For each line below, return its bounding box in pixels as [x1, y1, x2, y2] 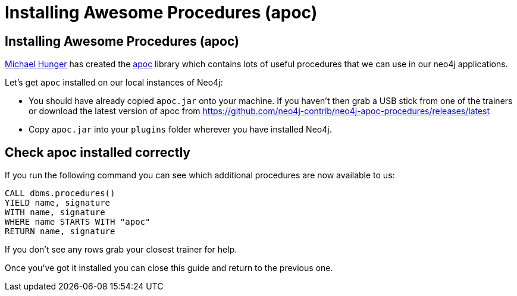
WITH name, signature [5, 207, 105, 218]
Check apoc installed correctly [5, 144, 191, 160]
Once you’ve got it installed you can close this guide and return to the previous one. [5, 263, 333, 273]
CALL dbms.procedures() [5, 188, 115, 199]
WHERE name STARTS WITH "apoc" [5, 217, 151, 227]
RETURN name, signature [5, 226, 115, 237]
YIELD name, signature [5, 198, 111, 208]
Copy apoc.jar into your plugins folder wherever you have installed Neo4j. [29, 124, 332, 135]
